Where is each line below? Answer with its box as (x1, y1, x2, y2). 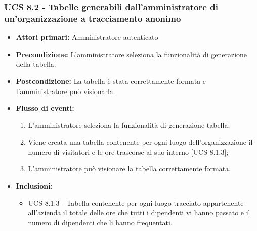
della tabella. (16, 59, 56, 69)
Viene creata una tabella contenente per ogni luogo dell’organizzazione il (28, 136, 253, 147)
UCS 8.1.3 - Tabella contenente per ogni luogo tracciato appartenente (28, 197, 244, 208)
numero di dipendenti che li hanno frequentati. (28, 217, 173, 227)
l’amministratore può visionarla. (16, 85, 115, 96)
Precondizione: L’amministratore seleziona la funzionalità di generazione (16, 49, 247, 59)
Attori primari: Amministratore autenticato (16, 32, 158, 42)
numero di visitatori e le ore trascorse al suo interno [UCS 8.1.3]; (28, 146, 229, 157)
